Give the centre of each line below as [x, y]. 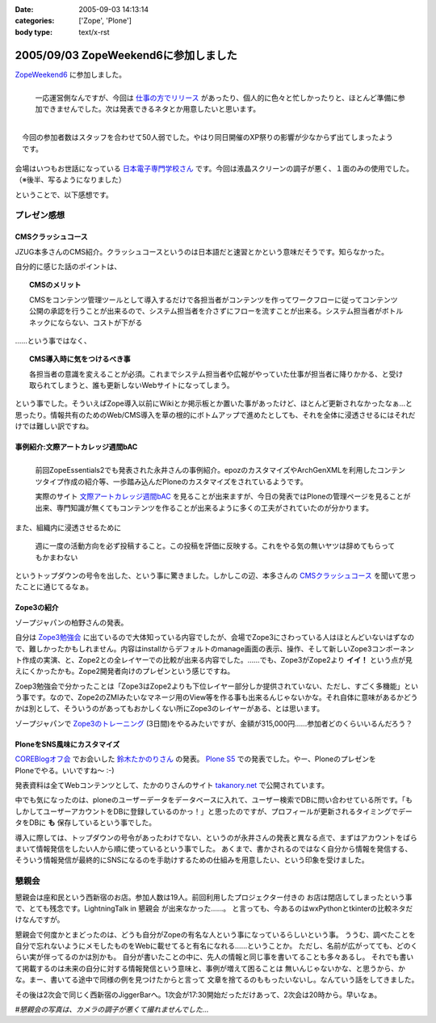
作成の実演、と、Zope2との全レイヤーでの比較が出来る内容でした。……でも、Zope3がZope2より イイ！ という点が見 [217, 659]
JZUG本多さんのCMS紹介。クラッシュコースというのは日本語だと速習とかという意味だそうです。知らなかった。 [202, 251]
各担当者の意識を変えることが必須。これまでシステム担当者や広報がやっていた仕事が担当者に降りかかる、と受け [216, 374]
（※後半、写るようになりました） [70, 180]
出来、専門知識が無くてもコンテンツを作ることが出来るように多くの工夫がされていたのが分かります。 [204, 507]
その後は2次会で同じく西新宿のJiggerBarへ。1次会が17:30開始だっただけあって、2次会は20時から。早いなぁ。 [198, 995]
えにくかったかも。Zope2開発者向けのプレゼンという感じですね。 [125, 671]
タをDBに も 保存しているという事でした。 [86, 823]
